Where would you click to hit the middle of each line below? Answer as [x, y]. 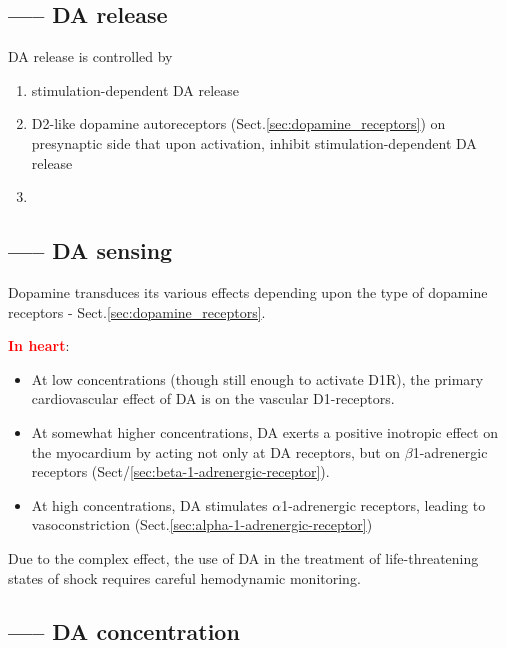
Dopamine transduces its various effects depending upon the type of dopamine [248, 291]
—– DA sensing [90, 250]
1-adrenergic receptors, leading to [383, 504]
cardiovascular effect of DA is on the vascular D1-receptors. [213, 398]
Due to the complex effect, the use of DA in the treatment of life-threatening [243, 557]
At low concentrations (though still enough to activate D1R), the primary [257, 378]
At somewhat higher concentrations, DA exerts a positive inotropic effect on [264, 431]
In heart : [39, 345]
